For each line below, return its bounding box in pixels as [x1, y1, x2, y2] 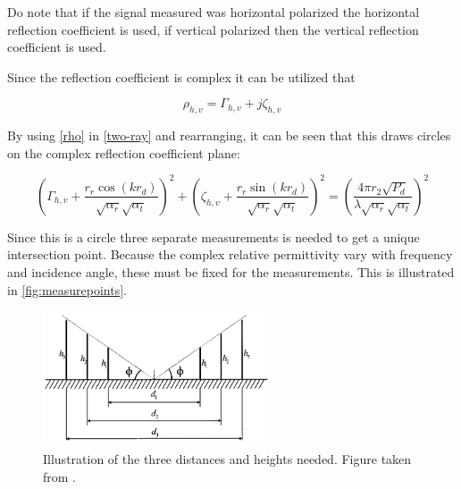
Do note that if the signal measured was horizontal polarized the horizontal [7, 3, 420, 21]
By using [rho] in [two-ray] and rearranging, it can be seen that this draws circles [7, 126, 451, 145]
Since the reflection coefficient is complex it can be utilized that [7, 67, 356, 86]
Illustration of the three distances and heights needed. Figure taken [43, 449, 412, 468]
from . [43, 467, 77, 485]
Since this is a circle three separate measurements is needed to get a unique [7, 227, 420, 246]
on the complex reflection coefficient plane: [7, 143, 240, 162]
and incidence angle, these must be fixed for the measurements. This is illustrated [7, 263, 455, 282]
